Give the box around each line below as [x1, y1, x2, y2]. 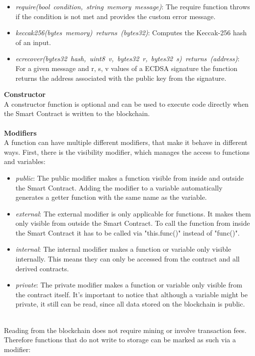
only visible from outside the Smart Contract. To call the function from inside [15, 218, 250, 228]
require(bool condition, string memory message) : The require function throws [15, 1, 250, 11]
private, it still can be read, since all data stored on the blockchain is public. [15, 299, 245, 309]
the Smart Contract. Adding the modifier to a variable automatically [15, 182, 223, 192]
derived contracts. [15, 263, 69, 273]
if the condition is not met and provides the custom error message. [15, 11, 216, 21]
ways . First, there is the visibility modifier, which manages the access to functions [4, 146, 250, 157]
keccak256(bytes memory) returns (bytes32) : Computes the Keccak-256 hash [15, 27, 247, 38]
